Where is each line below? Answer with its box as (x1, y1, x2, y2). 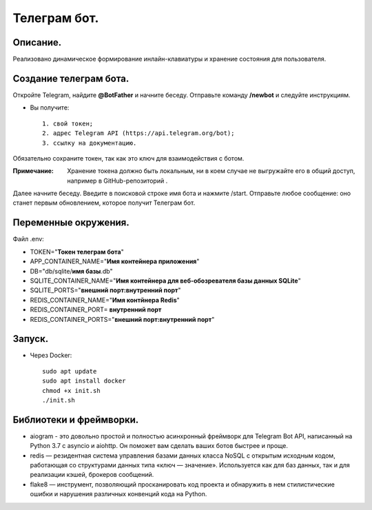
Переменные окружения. (12, 217, 130, 229)
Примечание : (12, 167, 54, 175)
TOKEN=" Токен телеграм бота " (30, 247, 124, 256)
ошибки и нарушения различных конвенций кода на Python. (30, 490, 207, 498)
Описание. (12, 37, 62, 48)
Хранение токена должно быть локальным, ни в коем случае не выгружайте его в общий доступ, (67, 167, 355, 175)
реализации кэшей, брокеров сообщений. (30, 471, 154, 479)
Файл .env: (12, 235, 44, 243)
